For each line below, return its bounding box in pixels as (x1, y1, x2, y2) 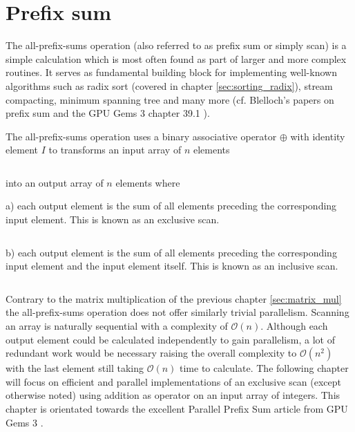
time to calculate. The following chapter (180, 361, 349, 375)
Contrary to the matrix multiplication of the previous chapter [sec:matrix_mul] (6, 291, 342, 306)
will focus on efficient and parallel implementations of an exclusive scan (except (6, 374, 342, 388)
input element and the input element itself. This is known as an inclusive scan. (6, 259, 338, 273)
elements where (115, 175, 180, 189)
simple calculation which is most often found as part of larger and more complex (6, 51, 347, 66)
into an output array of (6, 175, 104, 189)
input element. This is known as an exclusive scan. (6, 212, 220, 227)
